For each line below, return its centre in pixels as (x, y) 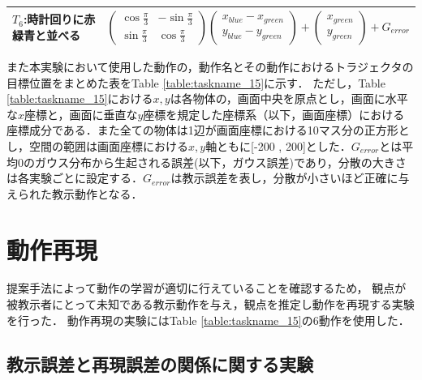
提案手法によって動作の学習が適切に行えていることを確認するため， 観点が (207, 288)
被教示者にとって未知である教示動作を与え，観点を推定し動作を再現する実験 (211, 304)
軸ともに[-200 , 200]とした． (278, 145)
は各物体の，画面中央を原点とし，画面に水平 (289, 98)
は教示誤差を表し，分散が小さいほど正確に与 (290, 178)
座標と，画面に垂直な (81, 114)
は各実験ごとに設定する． (75, 178)
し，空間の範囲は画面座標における (97, 145)
